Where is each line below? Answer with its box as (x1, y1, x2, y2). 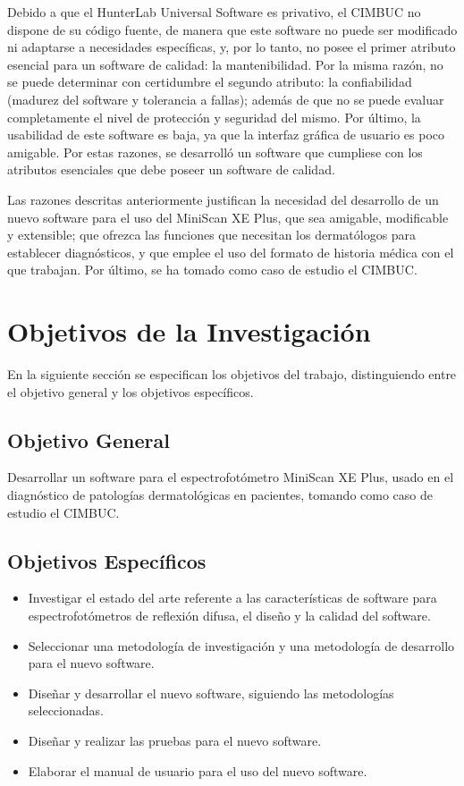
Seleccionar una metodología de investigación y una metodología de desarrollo (28, 636, 455, 655)
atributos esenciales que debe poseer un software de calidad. (7, 160, 335, 179)
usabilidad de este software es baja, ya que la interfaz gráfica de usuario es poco (7, 125, 445, 144)
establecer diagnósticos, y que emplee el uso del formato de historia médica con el (7, 242, 454, 261)
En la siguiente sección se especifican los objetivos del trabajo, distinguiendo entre (7, 365, 457, 384)
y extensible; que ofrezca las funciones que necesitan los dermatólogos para (7, 225, 417, 244)
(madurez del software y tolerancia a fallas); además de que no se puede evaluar (7, 89, 444, 108)
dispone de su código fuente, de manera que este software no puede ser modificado (7, 20, 458, 38)
